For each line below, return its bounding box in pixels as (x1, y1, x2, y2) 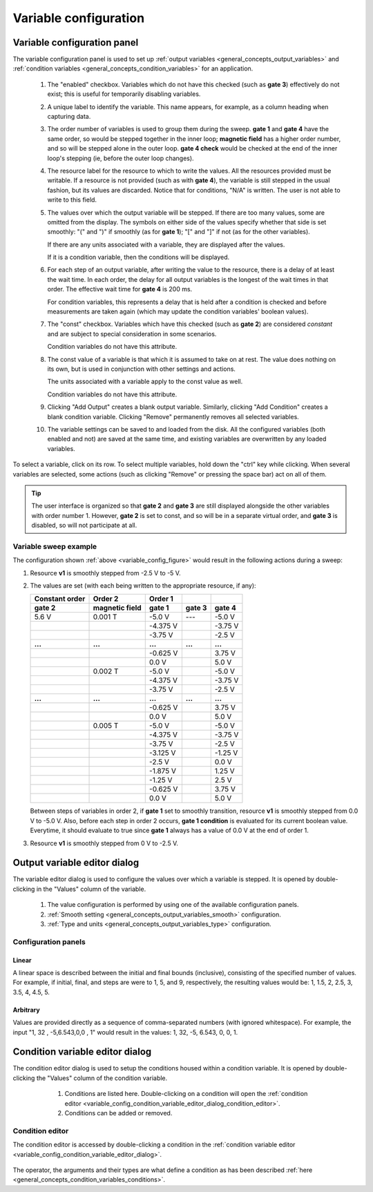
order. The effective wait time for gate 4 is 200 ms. (47, 285, 193, 294)
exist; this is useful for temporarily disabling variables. (47, 90, 201, 98)
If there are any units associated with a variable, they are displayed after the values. (47, 240, 285, 249)
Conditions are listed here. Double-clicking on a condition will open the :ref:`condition (64, 1090, 308, 1098)
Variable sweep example (12, 541, 97, 551)
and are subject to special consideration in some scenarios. (47, 329, 217, 338)
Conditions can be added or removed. (64, 1109, 173, 1117)
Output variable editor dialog (12, 857, 140, 869)
